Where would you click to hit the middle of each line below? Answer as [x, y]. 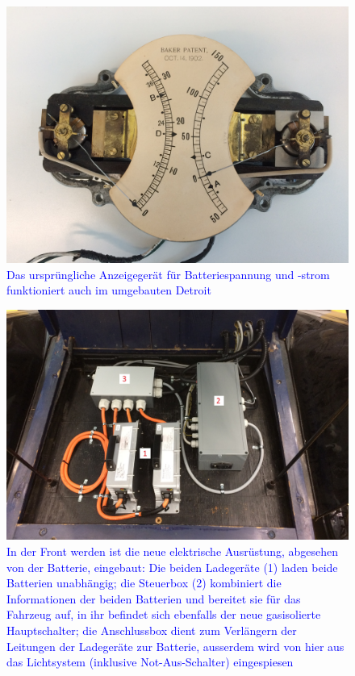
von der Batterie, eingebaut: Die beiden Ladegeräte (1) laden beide [172, 567]
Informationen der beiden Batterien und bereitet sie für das [154, 598]
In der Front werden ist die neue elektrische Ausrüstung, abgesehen [173, 551]
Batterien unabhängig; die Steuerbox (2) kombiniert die [144, 583]
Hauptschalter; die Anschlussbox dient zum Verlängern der [152, 630]
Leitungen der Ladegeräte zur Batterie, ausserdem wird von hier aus [175, 646]
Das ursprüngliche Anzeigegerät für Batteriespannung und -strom [168, 274]
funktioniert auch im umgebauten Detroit [109, 290]
